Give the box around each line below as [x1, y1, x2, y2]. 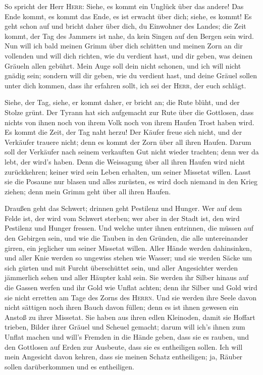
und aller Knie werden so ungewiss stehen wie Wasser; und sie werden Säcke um [5, 252, 252, 263]
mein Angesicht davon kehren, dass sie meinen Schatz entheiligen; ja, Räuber [5, 351, 243, 362]
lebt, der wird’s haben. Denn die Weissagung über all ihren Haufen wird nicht [5, 156, 245, 167]
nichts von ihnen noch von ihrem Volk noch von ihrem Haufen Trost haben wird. [5, 117, 254, 127]
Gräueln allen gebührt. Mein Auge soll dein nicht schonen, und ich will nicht [5, 60, 241, 71]
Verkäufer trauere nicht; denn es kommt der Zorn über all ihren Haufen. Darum [5, 136, 251, 147]
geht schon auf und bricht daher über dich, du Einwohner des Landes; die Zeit [5, 21, 246, 31]
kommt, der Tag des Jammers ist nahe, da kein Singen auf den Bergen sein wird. [5, 30, 254, 41]
